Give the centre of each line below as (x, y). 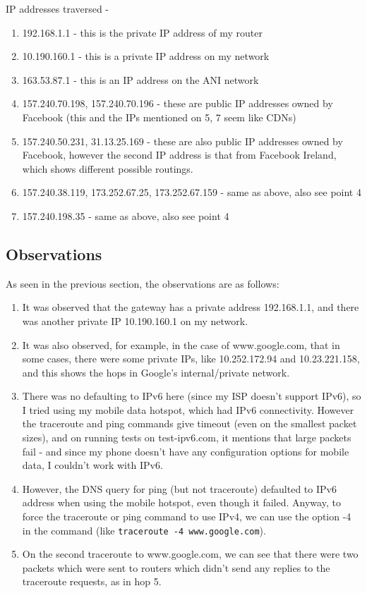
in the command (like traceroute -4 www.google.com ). (144, 530)
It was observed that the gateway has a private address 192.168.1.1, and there (191, 307)
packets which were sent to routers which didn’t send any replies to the (176, 567)
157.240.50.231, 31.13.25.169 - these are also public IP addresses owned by (182, 141)
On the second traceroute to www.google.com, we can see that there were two (190, 554)
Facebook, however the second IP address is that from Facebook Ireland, (179, 155)
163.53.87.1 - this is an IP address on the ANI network (140, 79)
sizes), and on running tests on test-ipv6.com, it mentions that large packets (187, 438)
